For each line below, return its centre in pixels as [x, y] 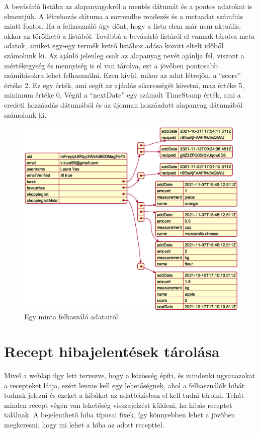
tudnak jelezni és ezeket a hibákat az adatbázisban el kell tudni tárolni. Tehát [124, 395]
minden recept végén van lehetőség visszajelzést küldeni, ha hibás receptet [118, 405]
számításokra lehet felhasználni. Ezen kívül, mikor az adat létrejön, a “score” [122, 75]
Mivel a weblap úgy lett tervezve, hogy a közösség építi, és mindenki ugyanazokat [130, 375]
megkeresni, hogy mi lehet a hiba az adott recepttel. [84, 424]
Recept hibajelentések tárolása [112, 351]
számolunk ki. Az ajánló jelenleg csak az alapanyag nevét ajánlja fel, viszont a [124, 55]
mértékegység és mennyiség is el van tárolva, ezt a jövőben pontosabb [111, 65]
